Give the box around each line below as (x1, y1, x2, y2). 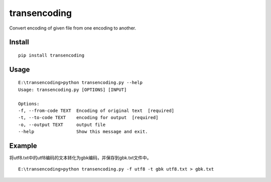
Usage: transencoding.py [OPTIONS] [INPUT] (18, 86, 127, 92)
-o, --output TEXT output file (18, 121, 106, 127)
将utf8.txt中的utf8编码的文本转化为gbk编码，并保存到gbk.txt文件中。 (9, 155, 152, 160)
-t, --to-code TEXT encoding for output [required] (18, 115, 159, 120)
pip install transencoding (18, 52, 85, 58)
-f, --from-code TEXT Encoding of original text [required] (18, 107, 175, 113)
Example (9, 141, 37, 150)
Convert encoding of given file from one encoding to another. (9, 25, 137, 31)
